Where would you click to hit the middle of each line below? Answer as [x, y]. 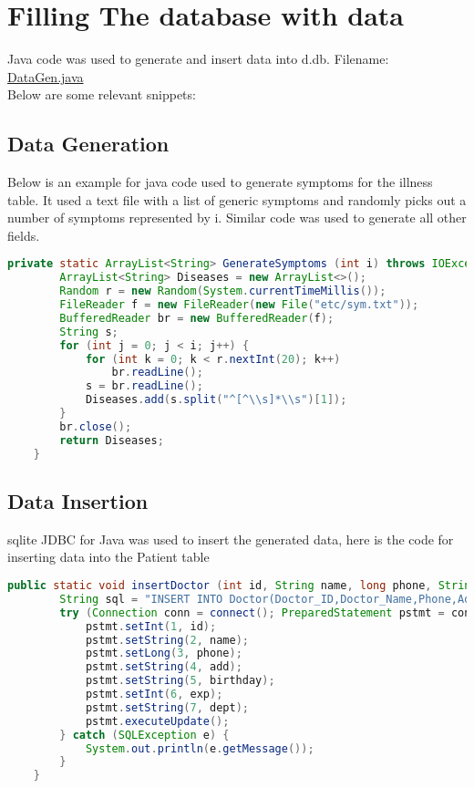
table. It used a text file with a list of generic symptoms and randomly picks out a [237, 199]
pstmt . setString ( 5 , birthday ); [180, 681]
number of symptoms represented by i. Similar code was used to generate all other [237, 218]
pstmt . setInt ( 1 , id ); [151, 626]
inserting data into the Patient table [108, 557]
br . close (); [96, 426]
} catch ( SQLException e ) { [144, 735]
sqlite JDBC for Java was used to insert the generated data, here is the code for [231, 539]
